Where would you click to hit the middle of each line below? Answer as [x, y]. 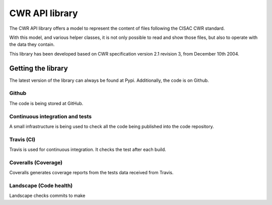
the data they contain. [32, 44]
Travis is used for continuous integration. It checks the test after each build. [88, 149]
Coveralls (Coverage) [36, 163]
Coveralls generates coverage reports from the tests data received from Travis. [91, 173]
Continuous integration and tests [50, 116]
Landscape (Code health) [41, 185]
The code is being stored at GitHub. [46, 103]
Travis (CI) [22, 139]
